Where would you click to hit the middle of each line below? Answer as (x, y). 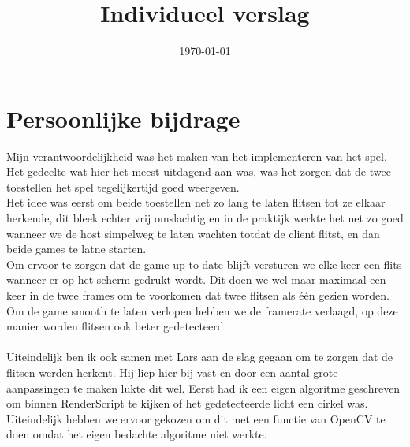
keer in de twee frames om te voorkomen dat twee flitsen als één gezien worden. (198, 295)
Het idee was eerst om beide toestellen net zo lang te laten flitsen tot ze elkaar (196, 202)
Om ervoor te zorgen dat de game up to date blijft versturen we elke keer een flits (204, 264)
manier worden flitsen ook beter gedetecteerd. (117, 326)
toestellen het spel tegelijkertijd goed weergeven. (123, 186)
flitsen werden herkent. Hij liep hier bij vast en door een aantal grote (172, 372)
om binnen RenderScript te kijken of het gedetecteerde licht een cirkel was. (187, 403)
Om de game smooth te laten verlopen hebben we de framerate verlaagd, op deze (202, 310)
